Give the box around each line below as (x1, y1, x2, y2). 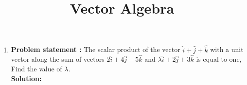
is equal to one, (196, 54, 242, 64)
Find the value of (11, 64, 62, 73)
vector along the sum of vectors (11, 54, 105, 64)
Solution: (11, 73, 42, 83)
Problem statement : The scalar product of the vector (11, 44, 180, 54)
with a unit (210, 44, 244, 54)
